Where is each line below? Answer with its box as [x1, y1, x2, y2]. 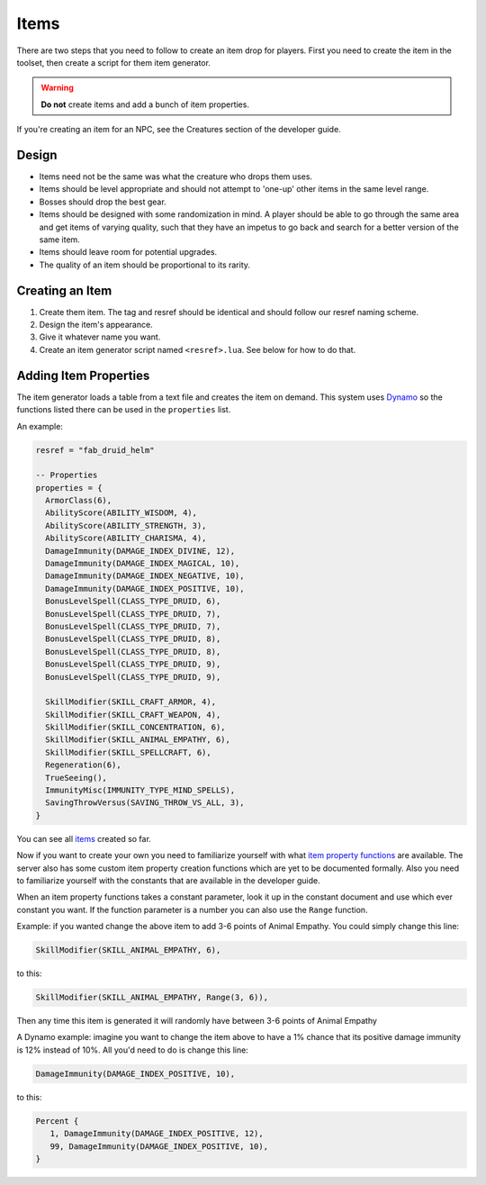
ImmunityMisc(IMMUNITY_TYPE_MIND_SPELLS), [45, 785, 236, 796]
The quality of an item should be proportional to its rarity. [39, 259, 251, 270]
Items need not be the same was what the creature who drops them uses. [39, 171, 313, 182]
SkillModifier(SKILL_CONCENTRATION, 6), [45, 722, 226, 733]
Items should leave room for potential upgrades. [39, 247, 218, 258]
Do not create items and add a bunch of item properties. [40, 99, 249, 110]
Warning [40, 82, 74, 94]
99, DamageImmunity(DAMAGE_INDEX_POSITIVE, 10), [49, 1141, 269, 1152]
